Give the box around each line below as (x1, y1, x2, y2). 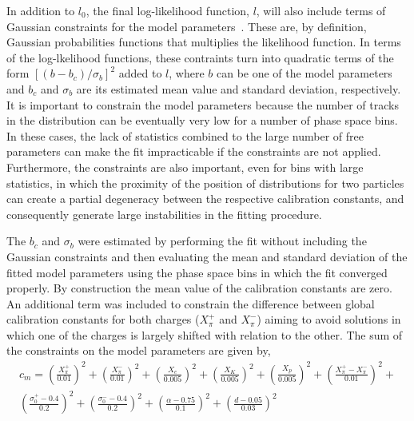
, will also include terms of (256, 2, 386, 18)
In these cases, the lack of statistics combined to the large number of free (6, 127, 364, 144)
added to (118, 65, 162, 81)
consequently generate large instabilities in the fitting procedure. (6, 205, 322, 222)
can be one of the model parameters (216, 65, 392, 81)
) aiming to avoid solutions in (257, 311, 401, 328)
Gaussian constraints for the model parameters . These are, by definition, (6, 18, 367, 34)
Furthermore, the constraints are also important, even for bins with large (6, 158, 364, 175)
